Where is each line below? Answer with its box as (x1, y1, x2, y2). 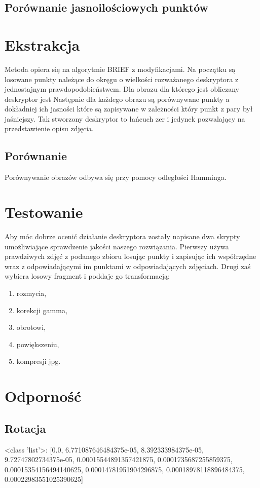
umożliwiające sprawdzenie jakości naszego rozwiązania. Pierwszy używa (5, 241, 229, 251)
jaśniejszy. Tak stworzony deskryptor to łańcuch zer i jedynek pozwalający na (5, 113, 245, 124)
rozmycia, (16, 287, 47, 298)
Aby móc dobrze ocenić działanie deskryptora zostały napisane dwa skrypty (5, 231, 240, 241)
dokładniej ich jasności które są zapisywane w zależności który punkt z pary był (5, 103, 253, 114)
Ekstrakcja (5, 34, 80, 55)
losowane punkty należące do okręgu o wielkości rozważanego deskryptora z (5, 73, 239, 84)
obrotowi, (16, 322, 46, 332)
